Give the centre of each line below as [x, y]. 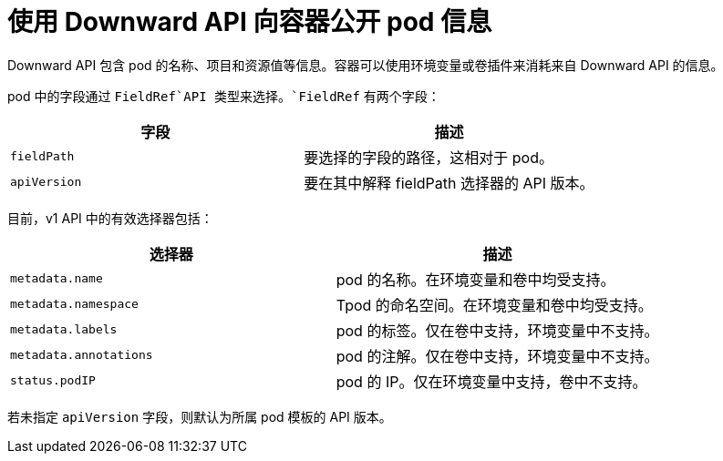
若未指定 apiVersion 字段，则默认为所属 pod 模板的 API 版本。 [200, 416]
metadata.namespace [74, 304]
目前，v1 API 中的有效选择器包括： [110, 218]
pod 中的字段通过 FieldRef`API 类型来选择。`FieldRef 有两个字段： [224, 96]
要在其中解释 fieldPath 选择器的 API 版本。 [449, 183]
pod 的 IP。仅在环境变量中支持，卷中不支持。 [491, 381]
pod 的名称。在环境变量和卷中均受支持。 [475, 279]
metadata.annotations [82, 355]
